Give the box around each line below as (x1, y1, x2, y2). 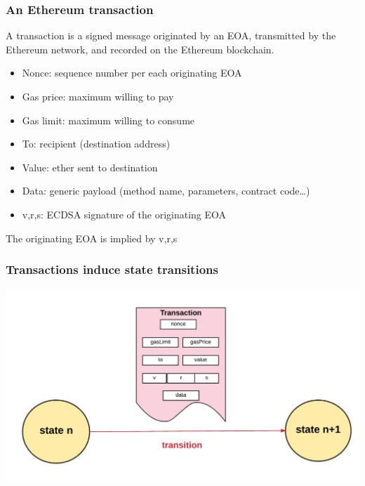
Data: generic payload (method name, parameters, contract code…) (22, 183, 310, 198)
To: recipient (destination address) (22, 136, 171, 151)
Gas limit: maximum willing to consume (22, 112, 195, 127)
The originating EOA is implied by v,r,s (6, 230, 178, 245)
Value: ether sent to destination (22, 159, 158, 174)
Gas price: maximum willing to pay (22, 89, 174, 103)
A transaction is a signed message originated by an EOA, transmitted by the (6, 28, 336, 43)
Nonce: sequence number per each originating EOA (22, 65, 242, 80)
